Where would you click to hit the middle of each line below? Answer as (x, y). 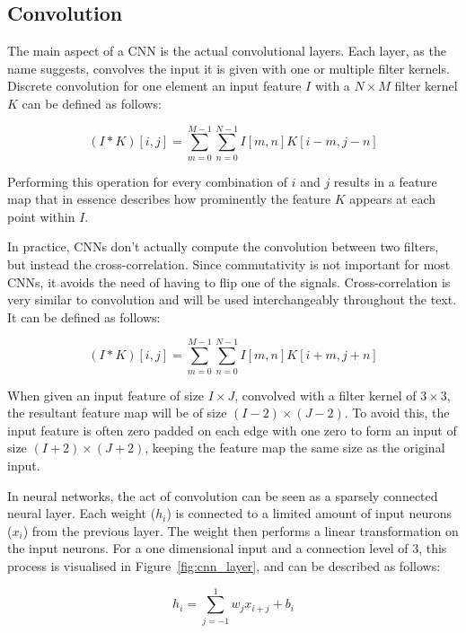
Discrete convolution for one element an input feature (154, 86)
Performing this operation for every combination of (148, 181)
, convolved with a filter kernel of (325, 395)
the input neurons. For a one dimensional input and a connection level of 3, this (227, 548)
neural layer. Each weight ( (82, 513)
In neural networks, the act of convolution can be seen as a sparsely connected (223, 495)
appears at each (393, 199)
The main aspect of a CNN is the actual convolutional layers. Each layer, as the (227, 51)
